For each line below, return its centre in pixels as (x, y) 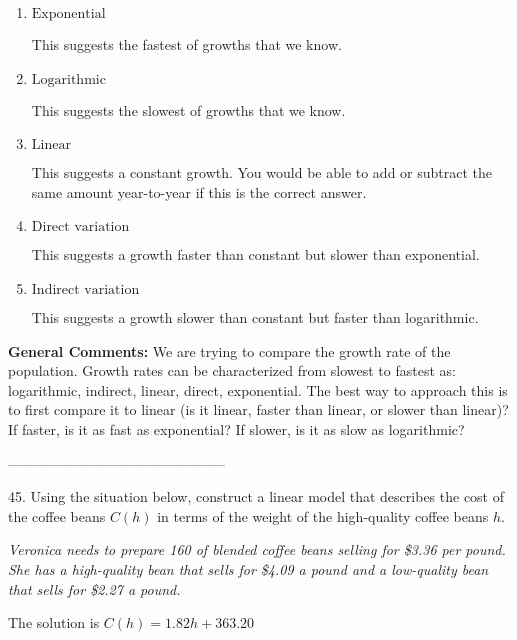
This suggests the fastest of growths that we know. (186, 44)
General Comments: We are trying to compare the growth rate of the (229, 350)
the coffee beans (57, 515)
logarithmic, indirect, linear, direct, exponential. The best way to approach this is (258, 389)
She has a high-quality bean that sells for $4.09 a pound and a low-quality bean (248, 568)
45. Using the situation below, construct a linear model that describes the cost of (256, 496)
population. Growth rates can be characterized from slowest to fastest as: (232, 370)
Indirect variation (85, 289)
